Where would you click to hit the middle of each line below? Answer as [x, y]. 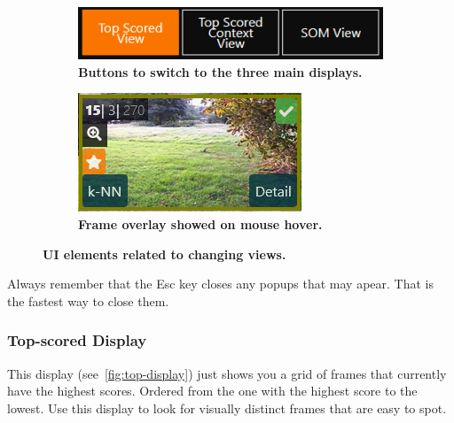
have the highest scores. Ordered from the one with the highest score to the [212, 391]
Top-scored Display [77, 340]
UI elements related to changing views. [164, 254]
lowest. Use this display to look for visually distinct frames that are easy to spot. [227, 408]
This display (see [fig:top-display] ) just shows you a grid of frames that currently [227, 373]
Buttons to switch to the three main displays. [220, 71]
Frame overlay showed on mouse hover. [200, 223]
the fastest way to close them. [88, 300]
